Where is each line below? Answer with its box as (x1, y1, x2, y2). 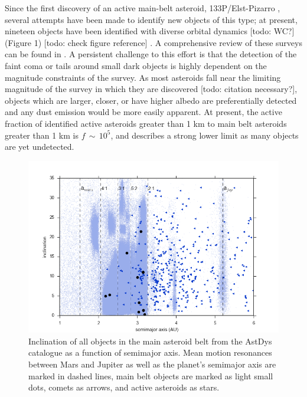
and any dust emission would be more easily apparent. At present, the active (5, 106, 282, 118)
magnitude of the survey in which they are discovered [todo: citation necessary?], (5, 83, 298, 95)
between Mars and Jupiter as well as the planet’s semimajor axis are (28, 358, 276, 370)
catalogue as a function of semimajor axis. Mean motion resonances (28, 346, 272, 359)
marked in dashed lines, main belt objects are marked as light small (28, 369, 273, 382)
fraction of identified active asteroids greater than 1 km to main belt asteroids (5, 117, 287, 129)
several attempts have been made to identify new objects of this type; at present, (5, 13, 298, 25)
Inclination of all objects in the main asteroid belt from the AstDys (28, 334, 272, 347)
